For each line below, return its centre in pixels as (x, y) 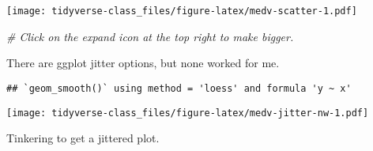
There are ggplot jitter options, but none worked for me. (143, 63)
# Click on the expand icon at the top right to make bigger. (150, 36)
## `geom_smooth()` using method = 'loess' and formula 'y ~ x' (179, 88)
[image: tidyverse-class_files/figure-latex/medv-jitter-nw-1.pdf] (188, 113)
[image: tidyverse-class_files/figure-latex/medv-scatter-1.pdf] (182, 11)
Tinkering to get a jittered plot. (83, 138)
